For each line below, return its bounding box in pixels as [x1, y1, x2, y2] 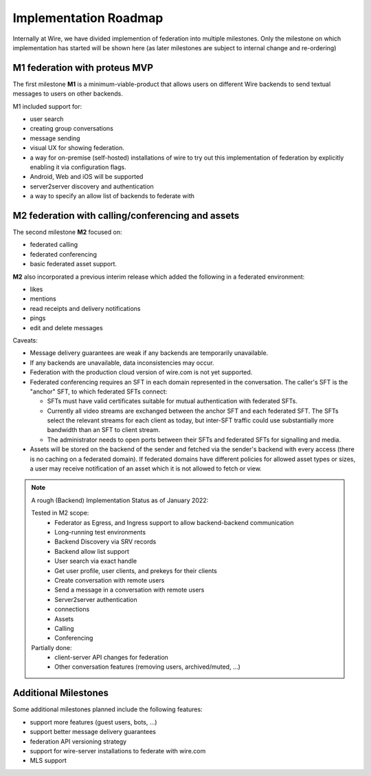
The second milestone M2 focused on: [12, 228, 122, 237]
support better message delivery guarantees [30, 728, 156, 736]
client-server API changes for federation [54, 654, 168, 662]
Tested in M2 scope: [31, 509, 89, 517]
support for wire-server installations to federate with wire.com [30, 746, 206, 755]
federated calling [30, 241, 78, 249]
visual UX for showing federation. [30, 144, 125, 152]
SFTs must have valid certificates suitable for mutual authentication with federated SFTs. [47, 397, 298, 405]
